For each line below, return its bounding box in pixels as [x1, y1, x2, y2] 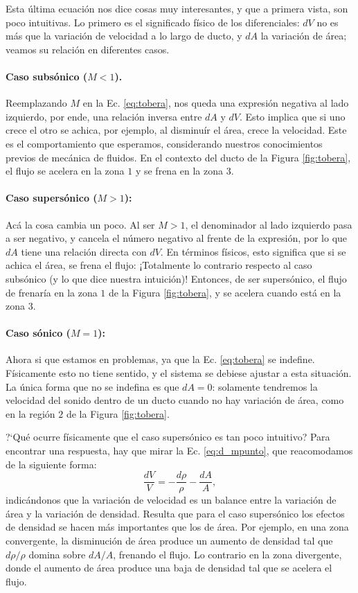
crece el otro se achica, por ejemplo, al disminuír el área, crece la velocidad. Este [6, 123, 347, 137]
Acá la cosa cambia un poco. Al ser [6, 217, 155, 231]
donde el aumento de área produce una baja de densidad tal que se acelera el [6, 560, 332, 575]
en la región [6, 406, 55, 421]
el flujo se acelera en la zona [6, 163, 125, 178]
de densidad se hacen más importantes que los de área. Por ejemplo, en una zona [6, 520, 349, 534]
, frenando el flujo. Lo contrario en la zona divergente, [113, 547, 342, 561]
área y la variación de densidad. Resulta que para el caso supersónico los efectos [6, 506, 345, 520]
